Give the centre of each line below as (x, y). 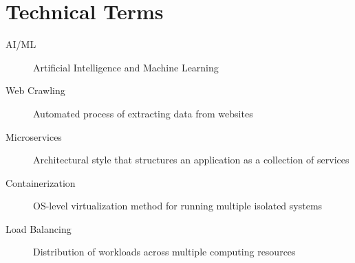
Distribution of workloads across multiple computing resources (164, 252)
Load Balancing (39, 228)
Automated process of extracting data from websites (143, 113)
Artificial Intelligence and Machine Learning (126, 67)
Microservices (34, 136)
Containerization (41, 182)
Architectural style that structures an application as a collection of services (191, 160)
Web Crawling (35, 90)
